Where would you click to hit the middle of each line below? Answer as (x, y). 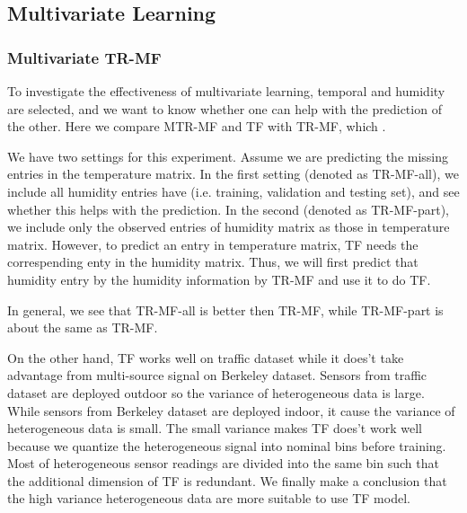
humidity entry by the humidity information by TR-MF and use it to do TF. (219, 279)
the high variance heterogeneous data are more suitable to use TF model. (209, 498)
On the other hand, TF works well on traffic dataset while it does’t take (206, 357)
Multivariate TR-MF (84, 57)
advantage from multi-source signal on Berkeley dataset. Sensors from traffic (217, 375)
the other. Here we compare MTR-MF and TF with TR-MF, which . (197, 126)
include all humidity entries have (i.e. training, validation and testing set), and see (233, 191)
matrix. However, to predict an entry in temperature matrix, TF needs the (213, 244)
